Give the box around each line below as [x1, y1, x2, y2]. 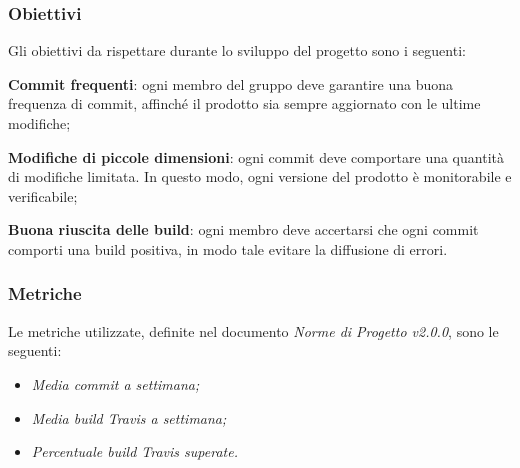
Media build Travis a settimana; [31, 407, 227, 428]
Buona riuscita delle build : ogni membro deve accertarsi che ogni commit [8, 219, 479, 240]
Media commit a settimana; [31, 373, 200, 394]
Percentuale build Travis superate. [31, 441, 238, 462]
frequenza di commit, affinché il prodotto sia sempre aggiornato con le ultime [8, 93, 481, 114]
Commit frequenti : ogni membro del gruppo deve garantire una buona [8, 73, 454, 94]
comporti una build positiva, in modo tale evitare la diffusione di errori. [8, 238, 448, 259]
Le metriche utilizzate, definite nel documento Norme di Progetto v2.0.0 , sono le [8, 320, 499, 341]
